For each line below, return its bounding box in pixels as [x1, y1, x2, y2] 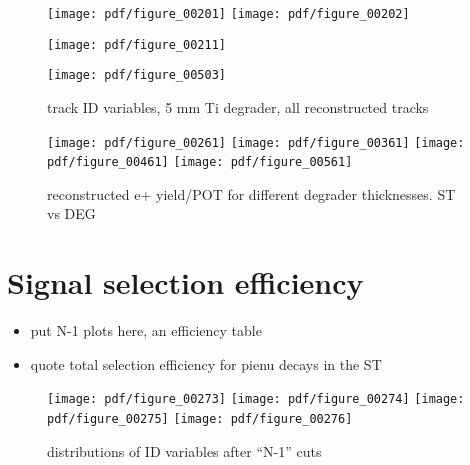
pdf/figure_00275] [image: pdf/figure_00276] [47, 412, 353, 427]
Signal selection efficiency [7, 262, 364, 303]
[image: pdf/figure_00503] [47, 68, 226, 83]
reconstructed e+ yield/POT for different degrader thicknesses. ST [47, 183, 456, 204]
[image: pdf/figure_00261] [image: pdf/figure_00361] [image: [47, 135, 465, 150]
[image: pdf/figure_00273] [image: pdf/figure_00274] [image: [47, 392, 465, 407]
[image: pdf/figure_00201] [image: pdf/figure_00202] [47, 7, 410, 21]
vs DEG [47, 203, 96, 224]
